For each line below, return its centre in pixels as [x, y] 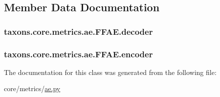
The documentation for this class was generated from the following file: [110, 72]
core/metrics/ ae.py [32, 88]
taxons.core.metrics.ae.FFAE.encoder [78, 54]
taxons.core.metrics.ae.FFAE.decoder [78, 31]
